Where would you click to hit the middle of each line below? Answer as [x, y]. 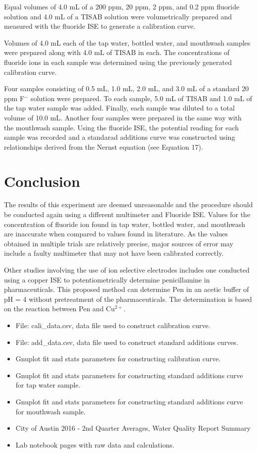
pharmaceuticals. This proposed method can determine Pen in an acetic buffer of [127, 289]
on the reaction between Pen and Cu [60, 309]
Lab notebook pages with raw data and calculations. [95, 444]
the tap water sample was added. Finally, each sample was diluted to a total [119, 108]
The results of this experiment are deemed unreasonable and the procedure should [128, 204]
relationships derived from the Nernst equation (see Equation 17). [104, 146]
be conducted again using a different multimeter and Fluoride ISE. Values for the [127, 214]
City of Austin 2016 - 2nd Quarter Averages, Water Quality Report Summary [133, 428]
